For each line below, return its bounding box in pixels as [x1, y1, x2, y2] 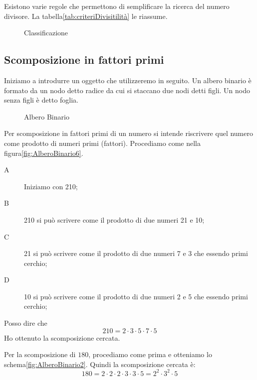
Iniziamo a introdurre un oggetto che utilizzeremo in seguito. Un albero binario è [4, 75, 252, 85]
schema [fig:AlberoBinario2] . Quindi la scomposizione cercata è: [4, 359, 196, 369]
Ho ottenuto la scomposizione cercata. [4, 332, 120, 343]
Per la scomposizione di [4, 349, 76, 360]
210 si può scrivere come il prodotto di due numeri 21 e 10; [24, 214, 205, 225]
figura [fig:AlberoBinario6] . [4, 147, 83, 158]
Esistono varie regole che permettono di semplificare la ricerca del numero [4, 1, 230, 11]
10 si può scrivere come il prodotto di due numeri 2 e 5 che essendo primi [24, 291, 248, 301]
